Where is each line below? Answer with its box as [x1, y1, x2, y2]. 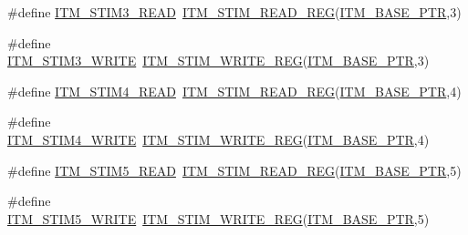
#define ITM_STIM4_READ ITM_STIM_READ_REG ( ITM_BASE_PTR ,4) [7, 81, 462, 100]
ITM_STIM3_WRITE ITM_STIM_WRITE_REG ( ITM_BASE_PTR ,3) [7, 51, 430, 70]
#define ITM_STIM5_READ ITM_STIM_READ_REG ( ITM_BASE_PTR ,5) [7, 160, 462, 179]
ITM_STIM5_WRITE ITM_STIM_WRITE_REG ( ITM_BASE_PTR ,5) [7, 209, 430, 228]
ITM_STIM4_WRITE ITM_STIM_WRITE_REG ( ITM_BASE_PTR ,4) [7, 129, 430, 148]
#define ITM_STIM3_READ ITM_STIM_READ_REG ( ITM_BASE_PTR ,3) [7, 3, 462, 21]
